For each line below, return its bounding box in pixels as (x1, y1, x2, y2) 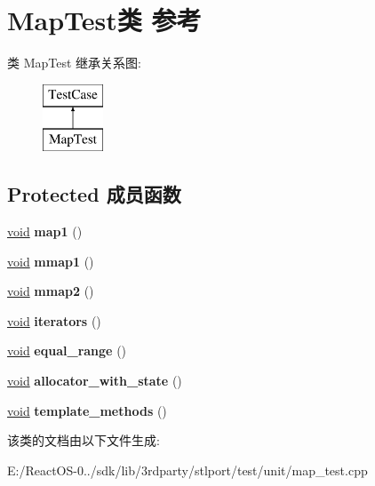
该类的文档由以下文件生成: (7, 431, 160, 450)
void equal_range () (7, 341, 127, 360)
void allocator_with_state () (7, 371, 182, 390)
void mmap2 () (7, 282, 94, 300)
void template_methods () (7, 401, 167, 419)
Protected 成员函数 (7, 180, 181, 208)
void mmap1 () (7, 251, 94, 270)
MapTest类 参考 (7, 2, 202, 38)
